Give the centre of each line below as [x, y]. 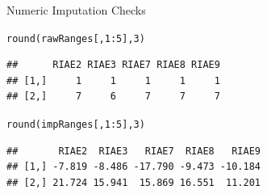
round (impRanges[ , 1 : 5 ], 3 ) [76, 125]
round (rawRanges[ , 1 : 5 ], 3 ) [76, 38]
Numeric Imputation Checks [76, 10]
